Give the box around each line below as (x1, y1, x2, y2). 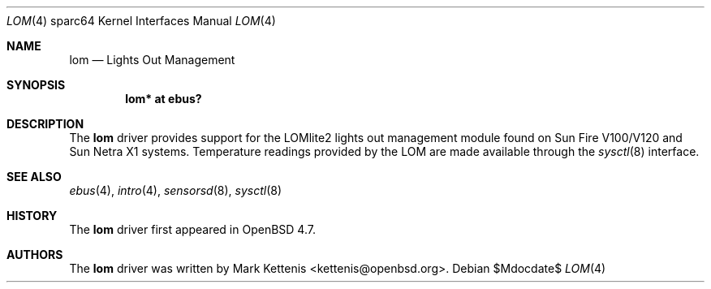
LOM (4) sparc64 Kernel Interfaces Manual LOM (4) (6, 14, 276, 28)
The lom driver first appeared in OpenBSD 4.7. (69, 222, 316, 236)
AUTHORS (6, 248, 63, 261)
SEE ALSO (6, 170, 62, 183)
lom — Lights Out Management (69, 53, 235, 67)
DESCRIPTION (6, 117, 84, 131)
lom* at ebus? (125, 92, 202, 106)
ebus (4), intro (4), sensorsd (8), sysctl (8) (69, 183, 282, 197)
